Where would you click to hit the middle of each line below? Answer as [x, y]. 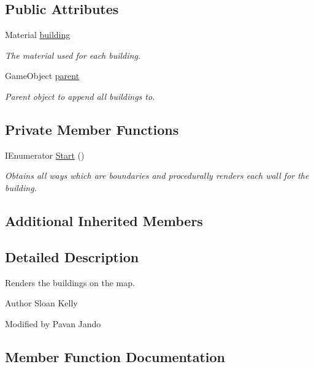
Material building [38, 35]
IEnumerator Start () [45, 155]
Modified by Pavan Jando [53, 323]
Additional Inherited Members [104, 220]
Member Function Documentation [115, 356]
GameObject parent [42, 76]
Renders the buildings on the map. [70, 282]
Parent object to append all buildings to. [80, 96]
